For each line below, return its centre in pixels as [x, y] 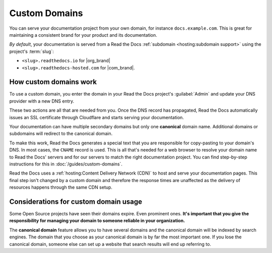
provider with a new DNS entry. [42, 101]
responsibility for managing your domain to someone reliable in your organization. [97, 221]
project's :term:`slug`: [31, 51]
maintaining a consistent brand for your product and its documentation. [83, 35]
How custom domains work [53, 82]
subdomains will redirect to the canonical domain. [61, 134]
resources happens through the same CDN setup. [61, 187]
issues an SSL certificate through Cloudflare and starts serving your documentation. [96, 117]
